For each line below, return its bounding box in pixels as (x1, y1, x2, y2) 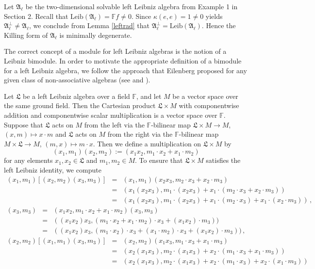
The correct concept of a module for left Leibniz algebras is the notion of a (4, 46, 227, 56)
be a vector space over (172, 91, 238, 101)
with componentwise (179, 100, 239, 111)
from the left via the (84, 119, 145, 129)
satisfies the (206, 155, 241, 165)
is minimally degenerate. (59, 30, 132, 40)
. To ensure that (134, 155, 183, 165)
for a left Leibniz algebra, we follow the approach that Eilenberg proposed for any (4, 65, 247, 75)
